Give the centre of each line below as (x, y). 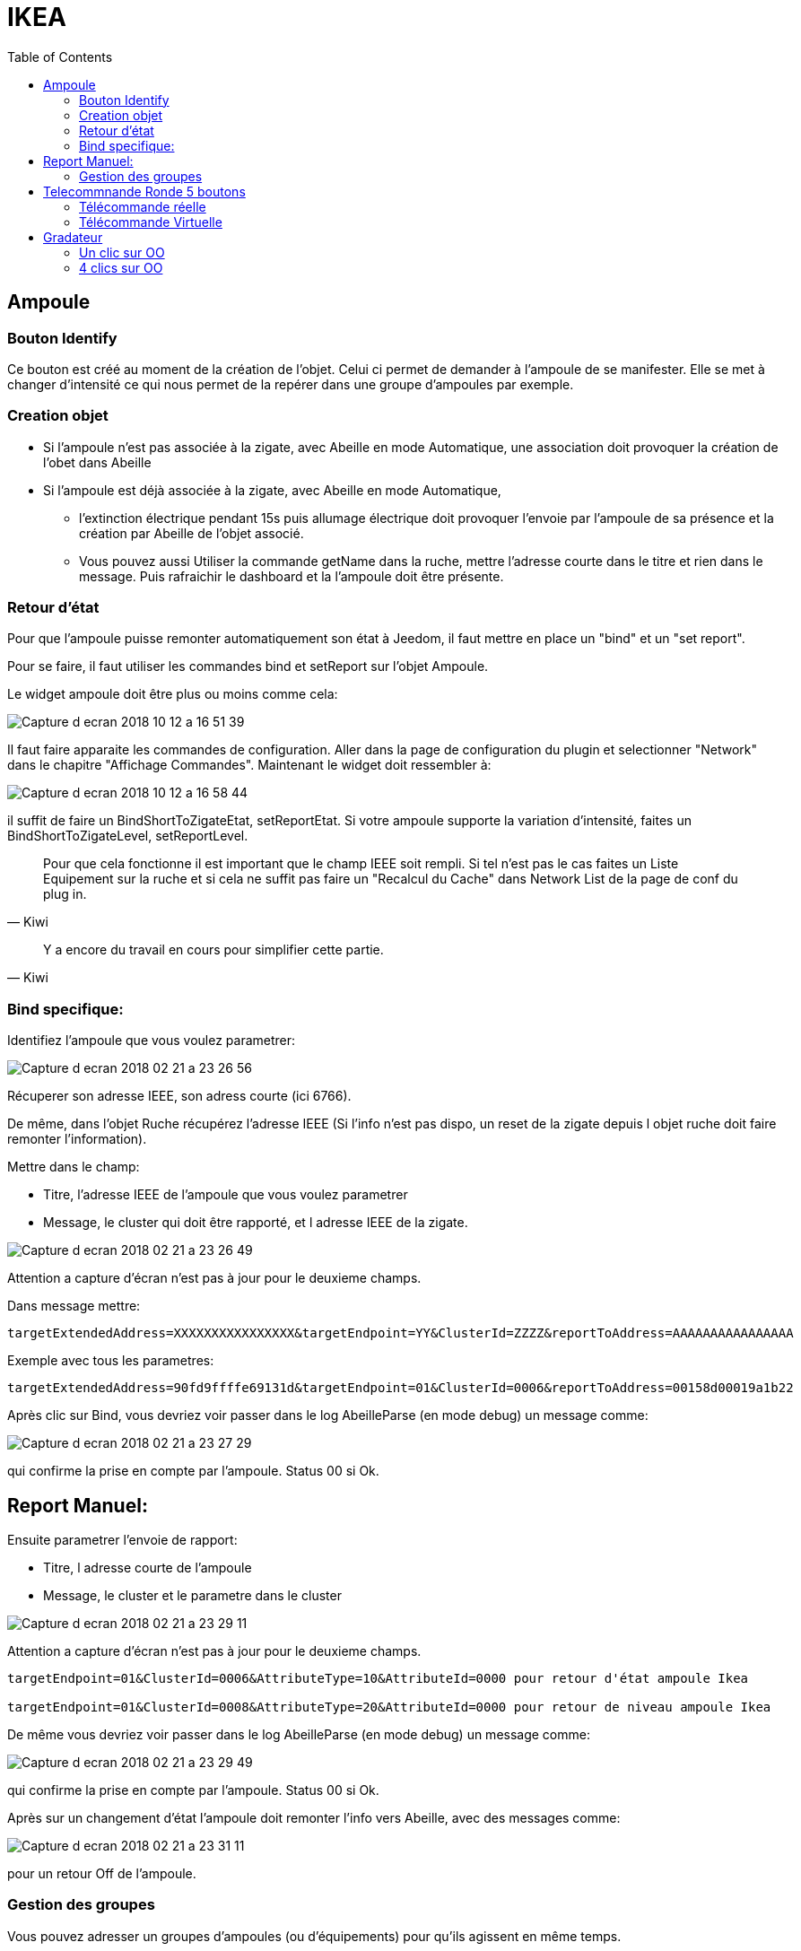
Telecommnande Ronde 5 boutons (144, 191)
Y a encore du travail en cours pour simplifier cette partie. (213, 950)
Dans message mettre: (74, 1306)
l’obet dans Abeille (97, 462)
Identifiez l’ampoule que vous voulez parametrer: (152, 1041)
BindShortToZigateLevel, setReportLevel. (128, 836)
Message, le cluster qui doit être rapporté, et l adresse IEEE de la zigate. (256, 1223)
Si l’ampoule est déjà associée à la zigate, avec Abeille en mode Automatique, (272, 490)
